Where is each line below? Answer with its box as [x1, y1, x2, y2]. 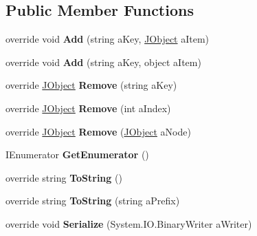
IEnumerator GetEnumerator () [5, 147, 149, 162]
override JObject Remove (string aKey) [5, 78, 177, 92]
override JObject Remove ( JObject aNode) [5, 124, 191, 138]
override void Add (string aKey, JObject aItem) [5, 32, 210, 46]
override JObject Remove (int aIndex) [5, 100, 171, 115]
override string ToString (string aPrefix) [5, 193, 180, 208]
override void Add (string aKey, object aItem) [5, 54, 201, 69]
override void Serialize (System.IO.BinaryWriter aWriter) [5, 216, 252, 230]
